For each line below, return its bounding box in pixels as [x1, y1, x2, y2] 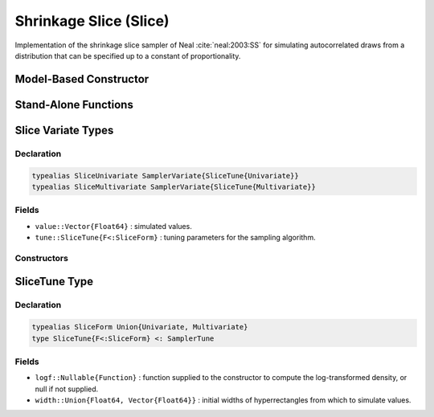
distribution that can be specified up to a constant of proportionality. [14, 51, 241, 60]
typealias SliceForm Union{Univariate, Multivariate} [31, 322, 248, 332]
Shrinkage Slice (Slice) [14, 12, 170, 30]
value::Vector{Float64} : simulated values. [35, 221, 192, 231]
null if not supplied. [35, 384, 99, 394]
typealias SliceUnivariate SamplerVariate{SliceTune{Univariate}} [31, 171, 299, 180]
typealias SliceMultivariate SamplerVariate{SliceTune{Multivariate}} [31, 182, 317, 191]
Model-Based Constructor [14, 72, 149, 86]
